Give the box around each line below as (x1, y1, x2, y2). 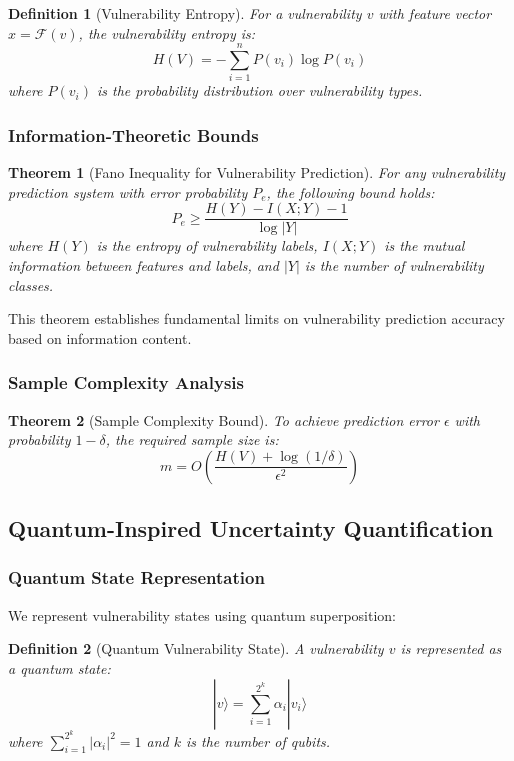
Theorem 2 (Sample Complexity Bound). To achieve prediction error (8, 409, 439, 430)
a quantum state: (8, 657, 111, 678)
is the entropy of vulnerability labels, (96, 235, 318, 256)
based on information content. (8, 327, 192, 348)
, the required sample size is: (105, 429, 279, 450)
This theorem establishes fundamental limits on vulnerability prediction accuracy (8, 308, 505, 329)
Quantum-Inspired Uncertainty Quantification (8, 513, 494, 544)
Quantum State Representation (8, 565, 265, 590)
